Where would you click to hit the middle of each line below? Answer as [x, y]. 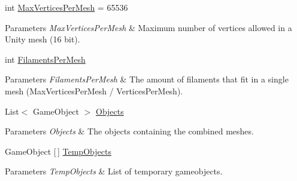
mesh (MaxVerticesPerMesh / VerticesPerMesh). [94, 90]
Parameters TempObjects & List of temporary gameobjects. [114, 171]
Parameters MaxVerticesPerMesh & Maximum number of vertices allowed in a [148, 27]
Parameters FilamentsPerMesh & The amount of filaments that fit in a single [147, 79]
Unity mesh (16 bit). [43, 39]
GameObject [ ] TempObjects [58, 151]
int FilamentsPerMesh [45, 59]
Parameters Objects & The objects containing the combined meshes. [129, 131]
